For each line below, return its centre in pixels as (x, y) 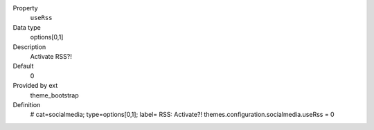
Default (23, 66)
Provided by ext (35, 86)
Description (29, 47)
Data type (27, 27)
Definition (27, 104)
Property (25, 8)
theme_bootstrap (54, 95)
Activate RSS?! (51, 56)
